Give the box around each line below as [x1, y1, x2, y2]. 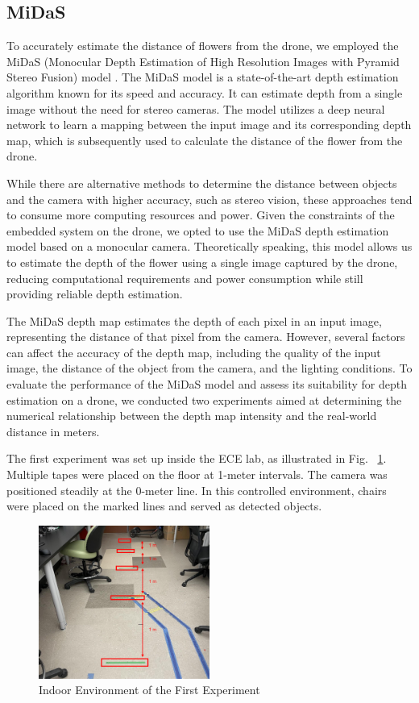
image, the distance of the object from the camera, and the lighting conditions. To [6, 360, 413, 376]
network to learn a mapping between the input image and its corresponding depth [6, 116, 412, 133]
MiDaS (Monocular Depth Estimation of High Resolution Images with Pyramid [6, 52, 400, 69]
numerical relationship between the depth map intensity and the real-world [6, 407, 377, 424]
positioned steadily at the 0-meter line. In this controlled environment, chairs [6, 481, 387, 498]
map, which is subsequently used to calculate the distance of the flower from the [6, 131, 403, 148]
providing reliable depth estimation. [6, 285, 183, 302]
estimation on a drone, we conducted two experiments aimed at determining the [6, 391, 402, 408]
